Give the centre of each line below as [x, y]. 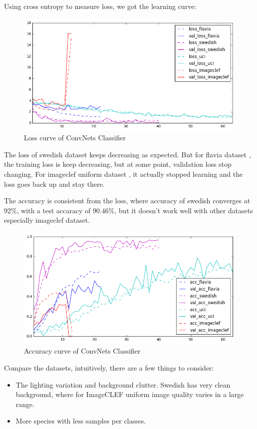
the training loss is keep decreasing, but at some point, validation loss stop [118, 164]
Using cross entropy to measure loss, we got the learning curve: [100, 6]
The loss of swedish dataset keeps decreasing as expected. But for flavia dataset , [128, 154]
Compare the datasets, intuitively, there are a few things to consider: [109, 367]
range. [25, 404]
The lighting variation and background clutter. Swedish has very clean [123, 384]
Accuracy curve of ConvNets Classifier [82, 351]
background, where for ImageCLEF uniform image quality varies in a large [130, 394]
